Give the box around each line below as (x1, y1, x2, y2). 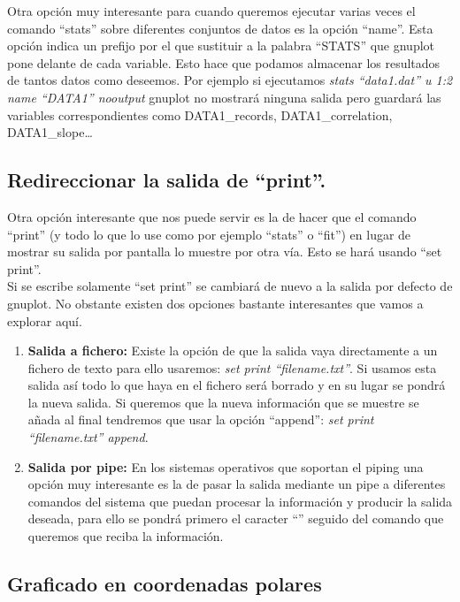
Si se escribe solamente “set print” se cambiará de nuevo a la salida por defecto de (7, 277, 453, 295)
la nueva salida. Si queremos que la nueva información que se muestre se (27, 392, 419, 411)
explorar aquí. (7, 311, 82, 330)
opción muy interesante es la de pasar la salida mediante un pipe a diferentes (27, 475, 446, 493)
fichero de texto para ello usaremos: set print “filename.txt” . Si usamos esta (27, 358, 437, 377)
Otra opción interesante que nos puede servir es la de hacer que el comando (7, 207, 417, 225)
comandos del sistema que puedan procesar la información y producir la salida (27, 492, 453, 510)
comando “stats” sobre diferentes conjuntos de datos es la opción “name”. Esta (7, 19, 433, 37)
